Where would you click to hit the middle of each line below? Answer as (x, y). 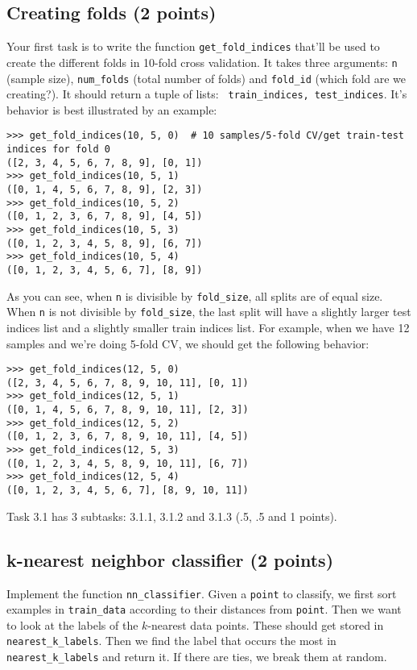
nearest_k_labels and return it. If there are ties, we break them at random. (197, 657)
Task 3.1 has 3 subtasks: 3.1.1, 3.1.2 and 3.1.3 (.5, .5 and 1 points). (172, 516)
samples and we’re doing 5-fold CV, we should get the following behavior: (188, 343)
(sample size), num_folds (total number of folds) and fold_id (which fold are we (206, 78)
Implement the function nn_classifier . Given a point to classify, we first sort (202, 593)
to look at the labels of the (72, 624)
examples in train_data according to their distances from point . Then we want (204, 609)
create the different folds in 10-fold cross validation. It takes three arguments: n (202, 62)
